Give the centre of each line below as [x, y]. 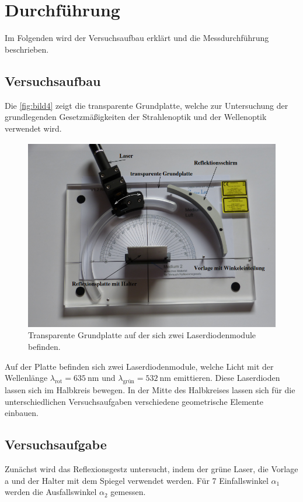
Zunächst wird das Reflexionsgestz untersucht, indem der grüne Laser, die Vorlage [151, 468]
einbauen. [22, 413]
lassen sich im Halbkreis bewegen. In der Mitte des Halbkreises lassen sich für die [150, 389]
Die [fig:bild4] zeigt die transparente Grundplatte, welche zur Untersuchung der [147, 105]
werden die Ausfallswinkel [51, 492]
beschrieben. [27, 49]
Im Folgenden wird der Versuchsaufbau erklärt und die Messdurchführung [137, 38]
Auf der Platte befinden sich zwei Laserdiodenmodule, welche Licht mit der [139, 366]
